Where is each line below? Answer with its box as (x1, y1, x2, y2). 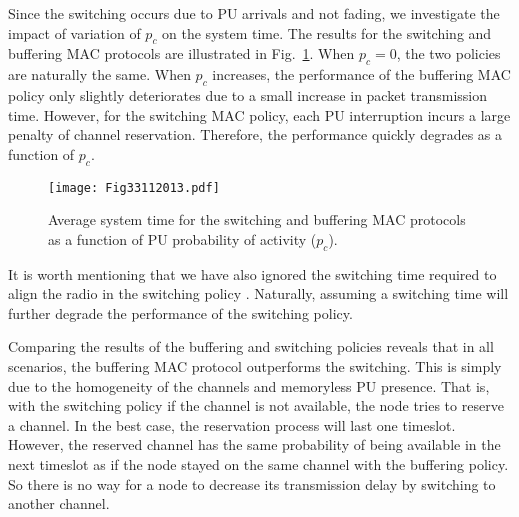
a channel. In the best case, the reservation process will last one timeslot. (8, 414, 456, 435)
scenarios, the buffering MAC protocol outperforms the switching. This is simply (8, 355, 502, 376)
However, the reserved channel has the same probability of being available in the (8, 434, 501, 455)
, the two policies (396, 43, 501, 64)
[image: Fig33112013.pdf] (48, 180, 220, 195)
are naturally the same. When (8, 64, 191, 85)
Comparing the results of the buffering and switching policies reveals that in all (8, 336, 494, 357)
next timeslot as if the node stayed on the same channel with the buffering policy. (8, 453, 509, 474)
